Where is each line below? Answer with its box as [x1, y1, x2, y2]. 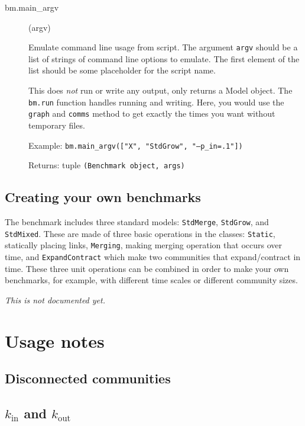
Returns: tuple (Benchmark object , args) [28, 159, 185, 171]
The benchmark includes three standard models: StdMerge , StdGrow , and [5, 216, 269, 228]
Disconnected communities [5, 369, 171, 387]
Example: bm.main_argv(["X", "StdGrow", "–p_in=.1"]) [28, 139, 243, 151]
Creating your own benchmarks [5, 188, 201, 206]
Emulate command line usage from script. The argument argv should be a [28, 41, 298, 53]
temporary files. [28, 118, 85, 131]
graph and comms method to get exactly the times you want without [28, 107, 275, 120]
